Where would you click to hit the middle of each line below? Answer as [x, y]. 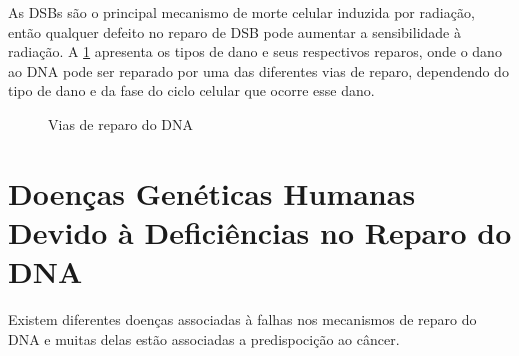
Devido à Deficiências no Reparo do [260, 231]
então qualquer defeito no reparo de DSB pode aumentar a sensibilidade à [234, 31]
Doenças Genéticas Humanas [212, 192]
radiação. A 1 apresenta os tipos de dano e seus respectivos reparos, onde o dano [255, 51]
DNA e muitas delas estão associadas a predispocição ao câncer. [204, 338]
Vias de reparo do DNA [121, 123]
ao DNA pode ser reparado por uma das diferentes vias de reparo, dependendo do [258, 70]
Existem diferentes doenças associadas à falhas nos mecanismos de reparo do [242, 319]
